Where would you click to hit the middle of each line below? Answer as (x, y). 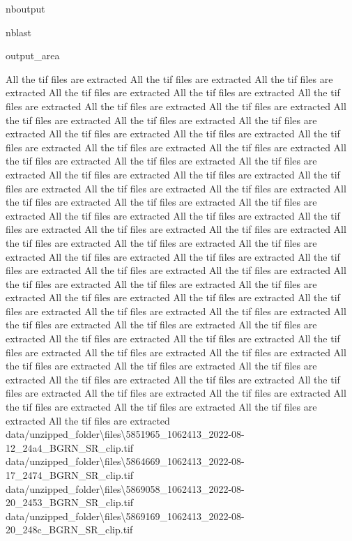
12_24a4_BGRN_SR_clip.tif (70, 447)
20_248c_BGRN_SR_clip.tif (69, 529)
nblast (19, 32)
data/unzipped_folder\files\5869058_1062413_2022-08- (125, 488)
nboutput (25, 8)
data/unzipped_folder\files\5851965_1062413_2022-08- (125, 434)
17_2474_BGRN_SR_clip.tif (70, 475)
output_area (33, 55)
